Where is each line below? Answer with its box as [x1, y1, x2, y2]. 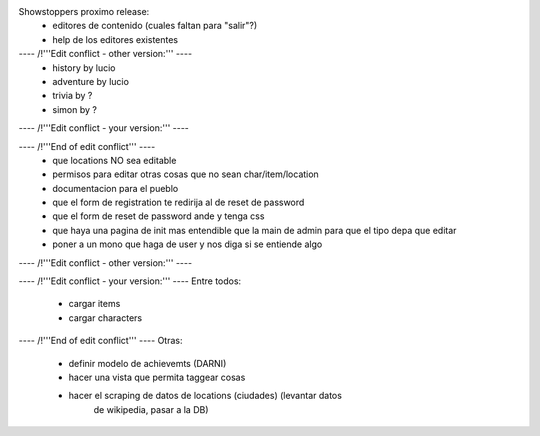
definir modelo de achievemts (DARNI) [68, 357, 227, 369]
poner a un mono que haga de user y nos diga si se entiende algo [52, 238, 323, 250]
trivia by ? [52, 90, 93, 102]
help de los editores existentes [52, 33, 179, 45]
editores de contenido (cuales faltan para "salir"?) [52, 20, 258, 32]
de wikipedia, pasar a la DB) [93, 403, 209, 415]
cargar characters [68, 311, 143, 324]
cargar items [68, 298, 121, 310]
